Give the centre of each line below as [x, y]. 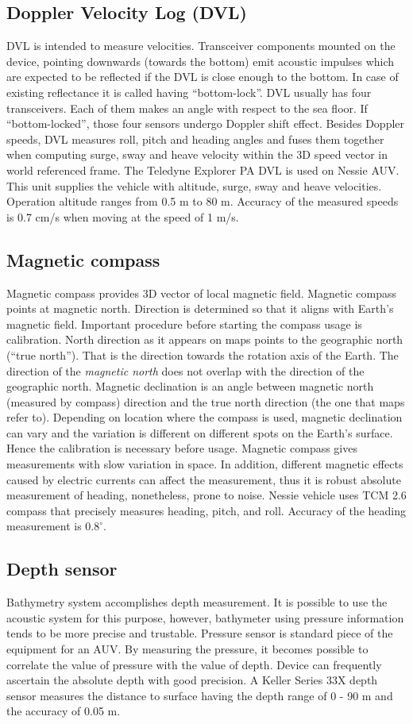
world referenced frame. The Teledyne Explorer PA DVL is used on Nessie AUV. [203, 169]
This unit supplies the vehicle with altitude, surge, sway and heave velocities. [194, 185]
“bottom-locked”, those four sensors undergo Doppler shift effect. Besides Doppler [206, 123]
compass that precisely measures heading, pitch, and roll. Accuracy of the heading [206, 510]
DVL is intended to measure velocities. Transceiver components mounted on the [201, 46]
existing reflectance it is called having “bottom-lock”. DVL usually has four [189, 92]
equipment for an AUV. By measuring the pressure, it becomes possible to [187, 649]
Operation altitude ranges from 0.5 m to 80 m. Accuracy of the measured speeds [203, 201]
